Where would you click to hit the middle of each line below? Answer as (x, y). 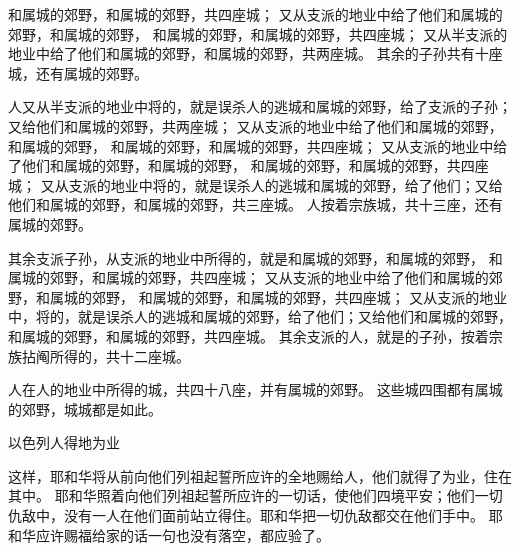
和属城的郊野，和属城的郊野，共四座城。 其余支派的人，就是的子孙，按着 (248, 335)
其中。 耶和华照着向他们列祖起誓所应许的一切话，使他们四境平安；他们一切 (255, 495)
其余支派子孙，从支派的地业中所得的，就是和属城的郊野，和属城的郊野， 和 (255, 257)
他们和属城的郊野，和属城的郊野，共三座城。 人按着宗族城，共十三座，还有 (255, 204)
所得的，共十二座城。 (119, 355)
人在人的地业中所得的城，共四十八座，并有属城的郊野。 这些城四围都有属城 (255, 389)
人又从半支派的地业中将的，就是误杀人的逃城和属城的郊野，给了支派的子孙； (260, 106)
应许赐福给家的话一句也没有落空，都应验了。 (182, 534)
